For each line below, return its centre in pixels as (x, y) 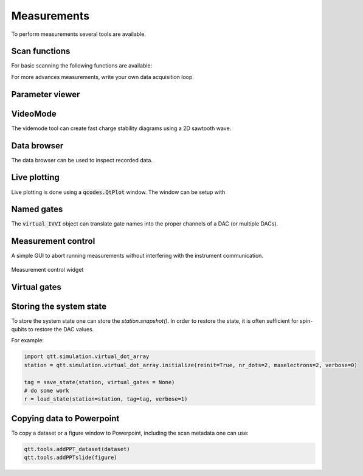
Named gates (37, 209)
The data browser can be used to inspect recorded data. (82, 160)
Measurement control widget (47, 269)
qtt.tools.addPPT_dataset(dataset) (77, 449)
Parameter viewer (46, 94)
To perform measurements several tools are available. (78, 34)
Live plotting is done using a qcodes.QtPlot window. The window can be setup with (118, 192)
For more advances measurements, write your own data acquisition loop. (103, 77)
